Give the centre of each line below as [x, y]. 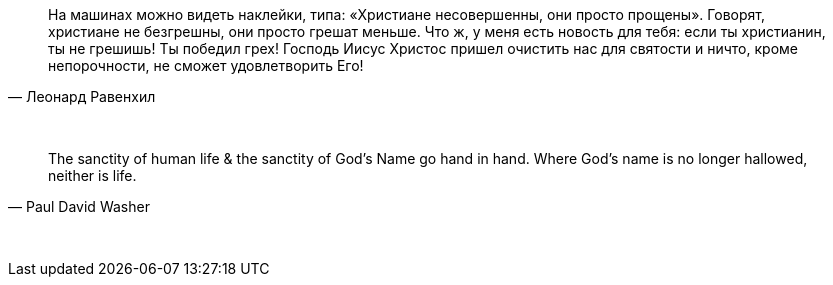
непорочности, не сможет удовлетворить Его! [206, 65]
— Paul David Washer [79, 206]
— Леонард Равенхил [82, 96]
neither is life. [92, 175]
